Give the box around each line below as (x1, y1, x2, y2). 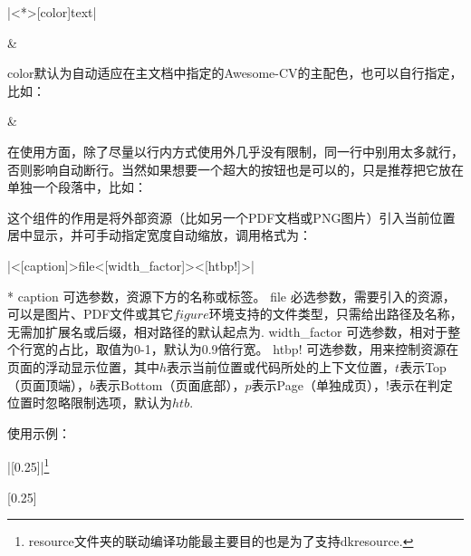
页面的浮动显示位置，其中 (7, 357, 159, 376)
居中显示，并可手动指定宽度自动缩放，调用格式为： (7, 225, 312, 244)
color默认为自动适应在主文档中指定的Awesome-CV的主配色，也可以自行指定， (7, 63, 463, 82)
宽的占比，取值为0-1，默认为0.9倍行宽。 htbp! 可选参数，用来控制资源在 (32, 340, 459, 359)
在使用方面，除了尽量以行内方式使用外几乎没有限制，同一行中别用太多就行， (7, 141, 464, 160)
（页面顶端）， (7, 375, 90, 394)
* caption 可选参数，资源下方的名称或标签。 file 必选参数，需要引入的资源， (7, 286, 456, 305)
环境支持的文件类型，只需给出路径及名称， (208, 304, 463, 323)
